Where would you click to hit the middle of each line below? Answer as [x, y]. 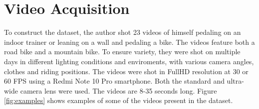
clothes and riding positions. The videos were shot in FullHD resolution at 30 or [126, 71]
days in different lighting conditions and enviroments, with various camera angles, [129, 61]
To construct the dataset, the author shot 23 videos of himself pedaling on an [123, 32]
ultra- [235, 81]
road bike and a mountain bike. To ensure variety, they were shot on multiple [122, 52]
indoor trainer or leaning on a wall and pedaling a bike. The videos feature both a [129, 42]
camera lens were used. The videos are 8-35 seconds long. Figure [119, 90]
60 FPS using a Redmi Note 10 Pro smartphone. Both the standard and [114, 81]
